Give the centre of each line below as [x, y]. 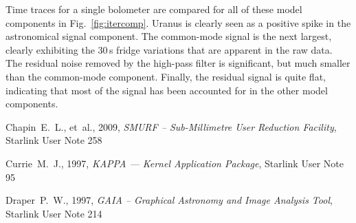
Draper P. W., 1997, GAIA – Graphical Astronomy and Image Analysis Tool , [169, 200]
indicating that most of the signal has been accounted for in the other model [167, 90]
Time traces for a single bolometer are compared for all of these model [154, 9]
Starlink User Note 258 [54, 140]
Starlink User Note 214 [54, 213]
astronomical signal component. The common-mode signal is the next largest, [169, 36]
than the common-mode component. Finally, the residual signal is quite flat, [166, 76]
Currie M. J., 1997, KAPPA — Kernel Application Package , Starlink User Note [175, 163]
